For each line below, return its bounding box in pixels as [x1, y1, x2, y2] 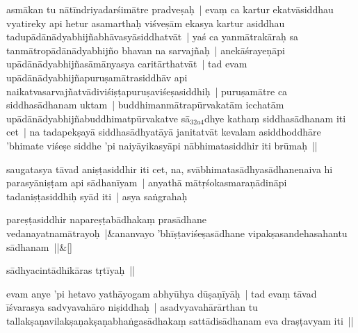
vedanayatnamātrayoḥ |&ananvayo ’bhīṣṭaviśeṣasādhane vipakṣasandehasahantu [6, 225, 348, 240]
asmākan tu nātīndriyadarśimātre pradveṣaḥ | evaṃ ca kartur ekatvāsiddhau [6, 2, 334, 16]
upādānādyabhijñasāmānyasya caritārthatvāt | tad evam [6, 56, 247, 71]
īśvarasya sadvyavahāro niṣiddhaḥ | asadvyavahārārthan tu [6, 300, 258, 314]
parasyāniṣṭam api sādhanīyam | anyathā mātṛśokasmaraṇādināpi [6, 175, 287, 190]
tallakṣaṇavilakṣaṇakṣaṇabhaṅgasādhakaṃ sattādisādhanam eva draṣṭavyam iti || [6, 313, 354, 327]
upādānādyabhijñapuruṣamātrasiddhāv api [6, 70, 188, 84]
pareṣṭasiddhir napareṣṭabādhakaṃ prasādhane [6, 212, 206, 227]
